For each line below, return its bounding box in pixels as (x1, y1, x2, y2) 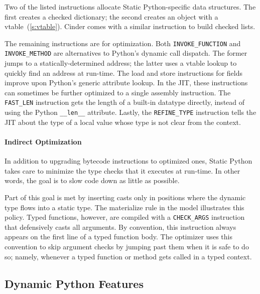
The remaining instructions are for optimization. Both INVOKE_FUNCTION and (5, 38, 241, 48)
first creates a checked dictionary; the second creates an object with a (5, 11, 218, 22)
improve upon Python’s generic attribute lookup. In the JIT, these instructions (5, 77, 248, 88)
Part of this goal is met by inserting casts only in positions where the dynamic (5, 192, 246, 202)
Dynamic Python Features (5, 275, 144, 291)
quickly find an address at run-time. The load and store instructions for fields (5, 67, 242, 78)
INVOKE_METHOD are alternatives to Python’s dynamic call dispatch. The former (5, 48, 247, 58)
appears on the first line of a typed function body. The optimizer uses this (5, 231, 232, 242)
